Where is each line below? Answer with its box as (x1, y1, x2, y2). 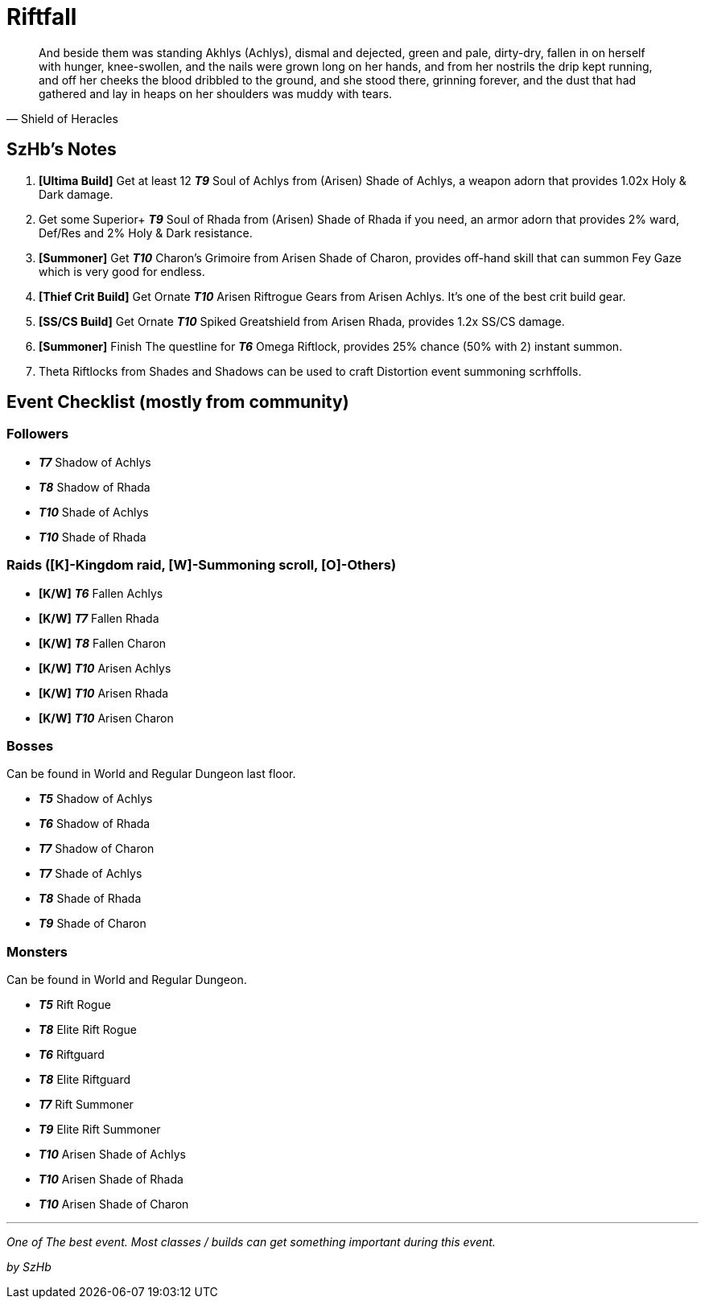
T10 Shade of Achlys (39, 504, 149, 519)
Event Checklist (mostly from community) (6, 392, 349, 413)
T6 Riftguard (39, 1048, 105, 1062)
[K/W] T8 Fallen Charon (39, 636, 167, 650)
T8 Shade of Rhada (39, 891, 142, 906)
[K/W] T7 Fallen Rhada (39, 611, 159, 625)
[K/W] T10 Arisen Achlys (39, 661, 171, 675)
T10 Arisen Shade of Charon (39, 1197, 189, 1212)
